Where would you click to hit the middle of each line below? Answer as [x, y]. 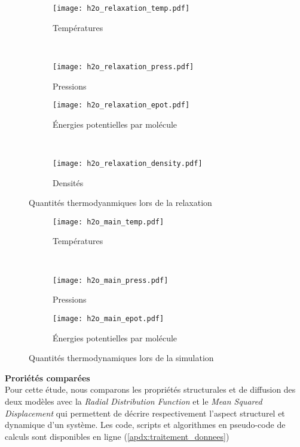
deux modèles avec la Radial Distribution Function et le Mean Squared [134, 401]
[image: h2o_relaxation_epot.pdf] [121, 105]
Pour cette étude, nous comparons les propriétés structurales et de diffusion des [150, 389]
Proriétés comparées [48, 377]
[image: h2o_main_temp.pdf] [108, 222]
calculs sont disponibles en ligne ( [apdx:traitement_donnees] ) [117, 436]
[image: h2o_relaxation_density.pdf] [128, 163]
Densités [68, 182]
